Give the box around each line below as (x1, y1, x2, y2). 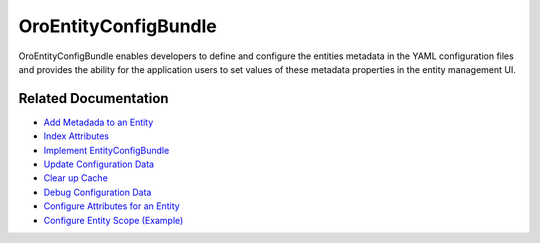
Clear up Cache (43, 172, 109, 184)
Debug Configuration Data (43, 186, 152, 198)
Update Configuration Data (43, 158, 155, 170)
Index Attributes (43, 130, 110, 142)
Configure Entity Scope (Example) (43, 214, 184, 226)
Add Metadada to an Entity (43, 116, 154, 128)
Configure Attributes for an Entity (43, 200, 180, 212)
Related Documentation (18, 90, 169, 107)
